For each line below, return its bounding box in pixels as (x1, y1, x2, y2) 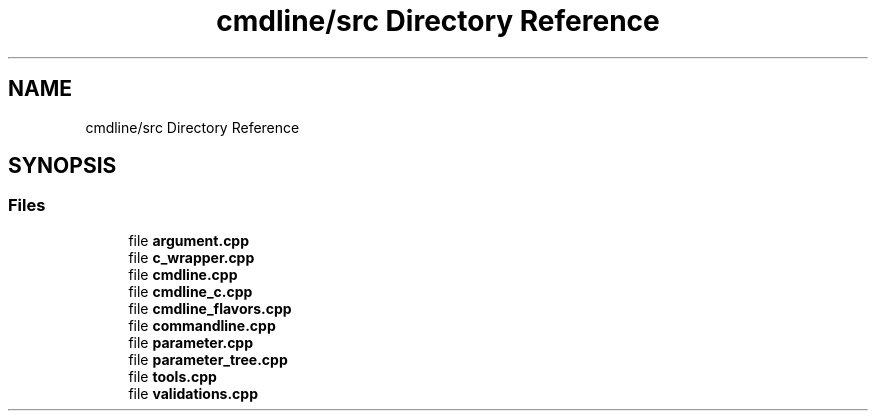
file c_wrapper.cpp (128, 248, 255, 266)
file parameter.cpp (128, 333, 254, 351)
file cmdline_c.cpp (128, 282, 253, 300)
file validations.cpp (128, 384, 259, 402)
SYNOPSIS (8, 153, 117, 179)
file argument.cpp (128, 231, 250, 249)
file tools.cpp (128, 367, 217, 385)
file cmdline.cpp (128, 265, 238, 283)
